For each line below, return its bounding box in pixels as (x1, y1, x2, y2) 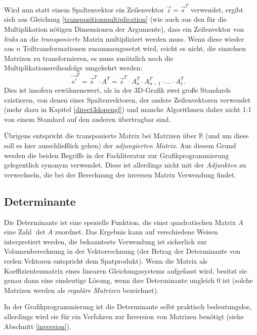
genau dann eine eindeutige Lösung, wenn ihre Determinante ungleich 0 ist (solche (4, 275, 253, 285)
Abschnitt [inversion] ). (4, 321, 71, 331)
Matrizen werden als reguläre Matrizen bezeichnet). (4, 284, 159, 295)
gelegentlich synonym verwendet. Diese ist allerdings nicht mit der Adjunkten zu (4, 160, 246, 170)
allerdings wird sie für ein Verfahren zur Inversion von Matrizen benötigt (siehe (4, 311, 244, 321)
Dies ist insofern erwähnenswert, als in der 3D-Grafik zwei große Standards (4, 85, 231, 95)
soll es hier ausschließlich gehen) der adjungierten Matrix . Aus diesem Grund (4, 140, 236, 151)
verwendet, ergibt (190, 4, 244, 14)
